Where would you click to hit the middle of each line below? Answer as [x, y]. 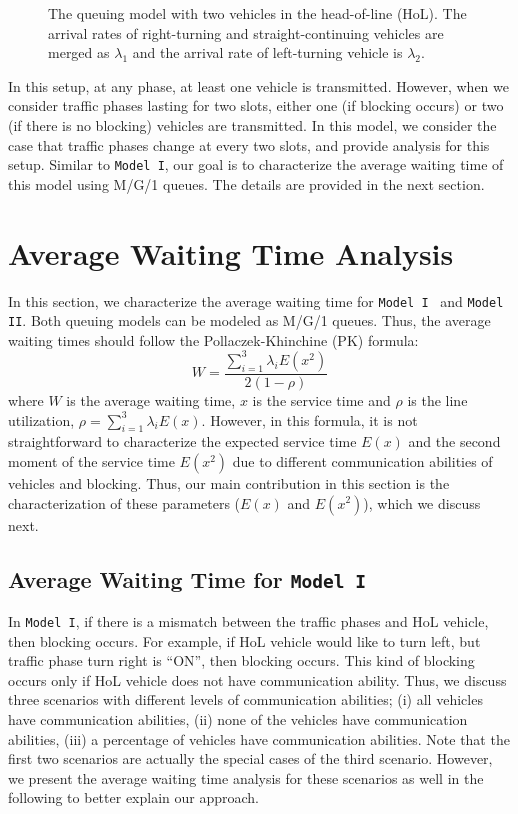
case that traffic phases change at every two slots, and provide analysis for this [249, 144]
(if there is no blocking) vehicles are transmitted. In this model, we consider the [252, 124]
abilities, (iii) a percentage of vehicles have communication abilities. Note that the [259, 738]
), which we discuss [422, 502]
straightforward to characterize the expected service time [182, 441]
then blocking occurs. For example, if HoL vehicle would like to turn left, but [244, 640]
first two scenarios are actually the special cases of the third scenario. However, [250, 758]
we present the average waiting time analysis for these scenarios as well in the [246, 777]
